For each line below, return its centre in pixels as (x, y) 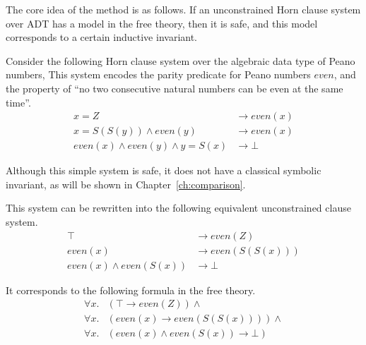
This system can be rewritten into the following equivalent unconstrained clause (178, 208)
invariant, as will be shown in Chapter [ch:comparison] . (126, 184)
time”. (18, 102)
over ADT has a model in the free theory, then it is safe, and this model (162, 23)
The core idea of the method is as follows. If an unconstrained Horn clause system (183, 9)
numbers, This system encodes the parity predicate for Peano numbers (158, 74)
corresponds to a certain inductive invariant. (101, 37)
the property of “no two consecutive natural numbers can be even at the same (175, 88)
